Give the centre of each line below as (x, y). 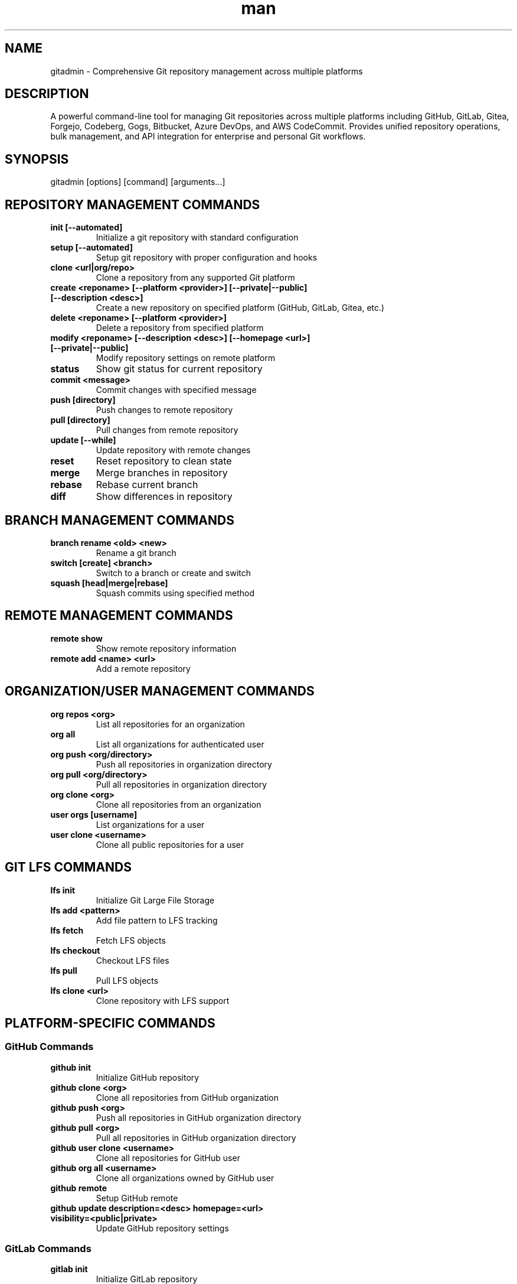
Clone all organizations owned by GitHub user (185, 1178)
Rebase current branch (147, 485)
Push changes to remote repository (164, 410)
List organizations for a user (150, 824)
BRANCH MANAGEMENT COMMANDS (120, 520)
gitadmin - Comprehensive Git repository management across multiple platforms (207, 71)
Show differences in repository (164, 497)
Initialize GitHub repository (148, 1077)
